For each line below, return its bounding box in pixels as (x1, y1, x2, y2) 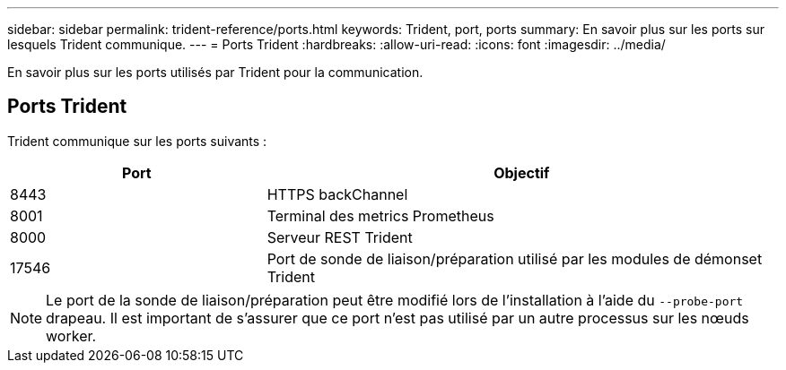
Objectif (493, 163, 550, 182)
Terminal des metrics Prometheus (266, 206, 494, 225)
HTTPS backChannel (266, 185, 408, 203)
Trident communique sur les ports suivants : (7, 133, 267, 149)
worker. (46, 326, 97, 345)
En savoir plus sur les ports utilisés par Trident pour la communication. (7, 65, 424, 80)
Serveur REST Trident (266, 228, 413, 246)
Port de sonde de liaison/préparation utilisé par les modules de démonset (266, 249, 763, 268)
